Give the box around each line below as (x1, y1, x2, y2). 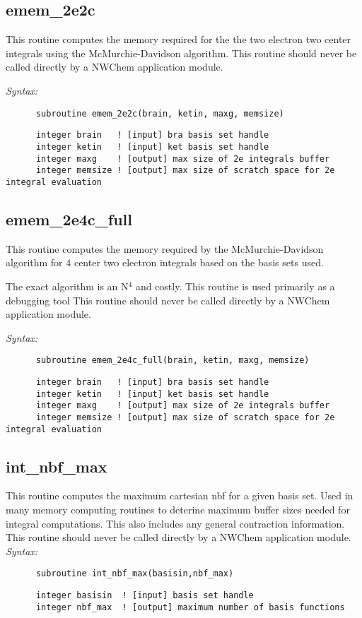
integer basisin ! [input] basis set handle (35, 590, 254, 601)
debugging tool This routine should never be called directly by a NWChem (6, 292, 330, 307)
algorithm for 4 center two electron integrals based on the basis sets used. (6, 255, 324, 270)
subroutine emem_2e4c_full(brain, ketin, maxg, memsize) (35, 355, 310, 366)
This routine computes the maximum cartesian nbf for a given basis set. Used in (6, 488, 354, 503)
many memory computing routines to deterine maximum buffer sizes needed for (6, 502, 350, 517)
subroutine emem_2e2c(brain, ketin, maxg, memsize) (35, 108, 284, 119)
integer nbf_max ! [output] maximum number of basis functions (35, 602, 345, 612)
